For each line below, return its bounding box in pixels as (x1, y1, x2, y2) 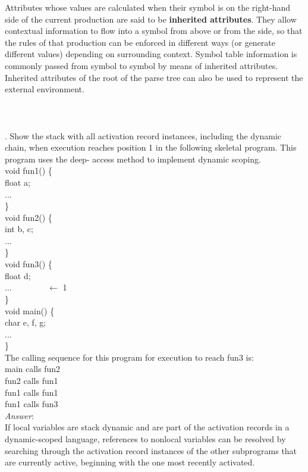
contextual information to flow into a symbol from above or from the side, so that (5, 24, 303, 37)
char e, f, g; (5, 316, 46, 329)
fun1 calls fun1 (5, 386, 58, 398)
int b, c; (5, 223, 33, 235)
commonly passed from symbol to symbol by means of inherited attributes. (5, 59, 278, 71)
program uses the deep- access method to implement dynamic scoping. (5, 152, 261, 165)
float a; (5, 176, 30, 188)
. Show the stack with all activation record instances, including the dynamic (5, 129, 282, 142)
